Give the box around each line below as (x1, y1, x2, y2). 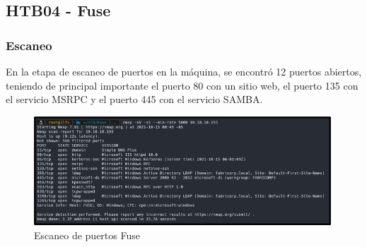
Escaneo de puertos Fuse (34, 227, 140, 242)
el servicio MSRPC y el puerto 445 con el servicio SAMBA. (6, 92, 263, 107)
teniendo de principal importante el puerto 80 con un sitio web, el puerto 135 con (6, 78, 359, 92)
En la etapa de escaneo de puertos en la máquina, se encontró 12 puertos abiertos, (6, 64, 362, 78)
